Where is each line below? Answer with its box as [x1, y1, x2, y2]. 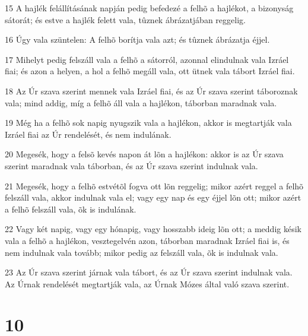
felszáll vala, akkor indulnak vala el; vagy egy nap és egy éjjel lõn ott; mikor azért [5, 191, 301, 204]
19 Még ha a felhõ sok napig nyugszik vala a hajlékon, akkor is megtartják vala [5, 116, 292, 129]
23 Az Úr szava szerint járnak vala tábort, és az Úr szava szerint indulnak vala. [5, 266, 293, 278]
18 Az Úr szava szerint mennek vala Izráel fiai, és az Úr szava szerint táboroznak [5, 84, 298, 97]
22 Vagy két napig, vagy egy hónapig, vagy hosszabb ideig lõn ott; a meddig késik [5, 223, 301, 235]
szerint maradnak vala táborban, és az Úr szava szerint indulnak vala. [5, 159, 258, 172]
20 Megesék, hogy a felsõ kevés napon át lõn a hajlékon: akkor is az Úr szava [5, 148, 284, 160]
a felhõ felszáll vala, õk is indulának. [5, 202, 136, 215]
